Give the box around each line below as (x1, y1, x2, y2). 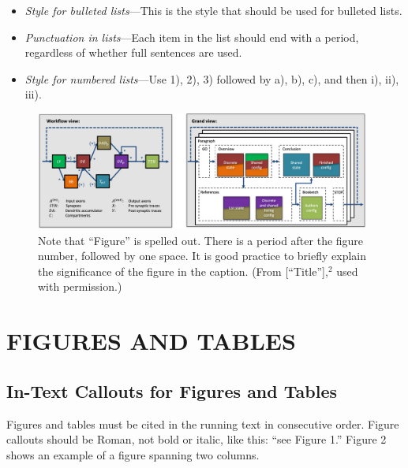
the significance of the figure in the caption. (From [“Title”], (38, 262, 328, 279)
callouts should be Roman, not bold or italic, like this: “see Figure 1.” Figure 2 (6, 431, 387, 448)
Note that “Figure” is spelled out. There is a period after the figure (38, 232, 364, 248)
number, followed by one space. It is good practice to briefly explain (38, 247, 366, 264)
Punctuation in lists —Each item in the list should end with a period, (24, 28, 359, 45)
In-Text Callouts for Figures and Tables (6, 378, 337, 403)
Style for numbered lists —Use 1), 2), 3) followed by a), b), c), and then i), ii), (24, 70, 399, 87)
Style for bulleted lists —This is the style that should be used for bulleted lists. (24, 2, 402, 18)
